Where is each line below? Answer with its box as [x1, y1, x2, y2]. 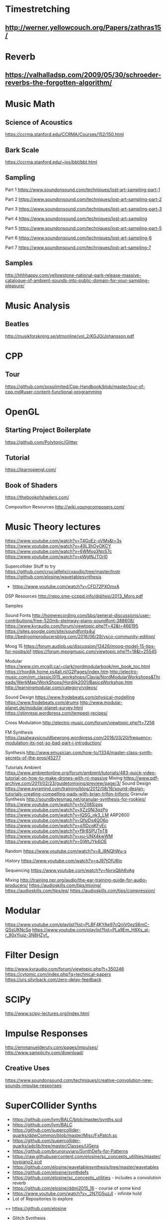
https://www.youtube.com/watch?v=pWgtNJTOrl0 [5, 554, 108, 560]
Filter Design [5, 949, 59, 961]
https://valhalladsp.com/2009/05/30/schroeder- [5, 71, 162, 79]
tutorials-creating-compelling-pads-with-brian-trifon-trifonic [5, 791, 130, 797]
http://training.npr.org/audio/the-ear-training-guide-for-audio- [19, 877, 148, 883]
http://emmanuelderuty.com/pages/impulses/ [5, 1044, 98, 1050]
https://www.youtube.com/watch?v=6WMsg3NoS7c [5, 548, 112, 554]
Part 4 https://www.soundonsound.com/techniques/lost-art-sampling [5, 215, 148, 221]
